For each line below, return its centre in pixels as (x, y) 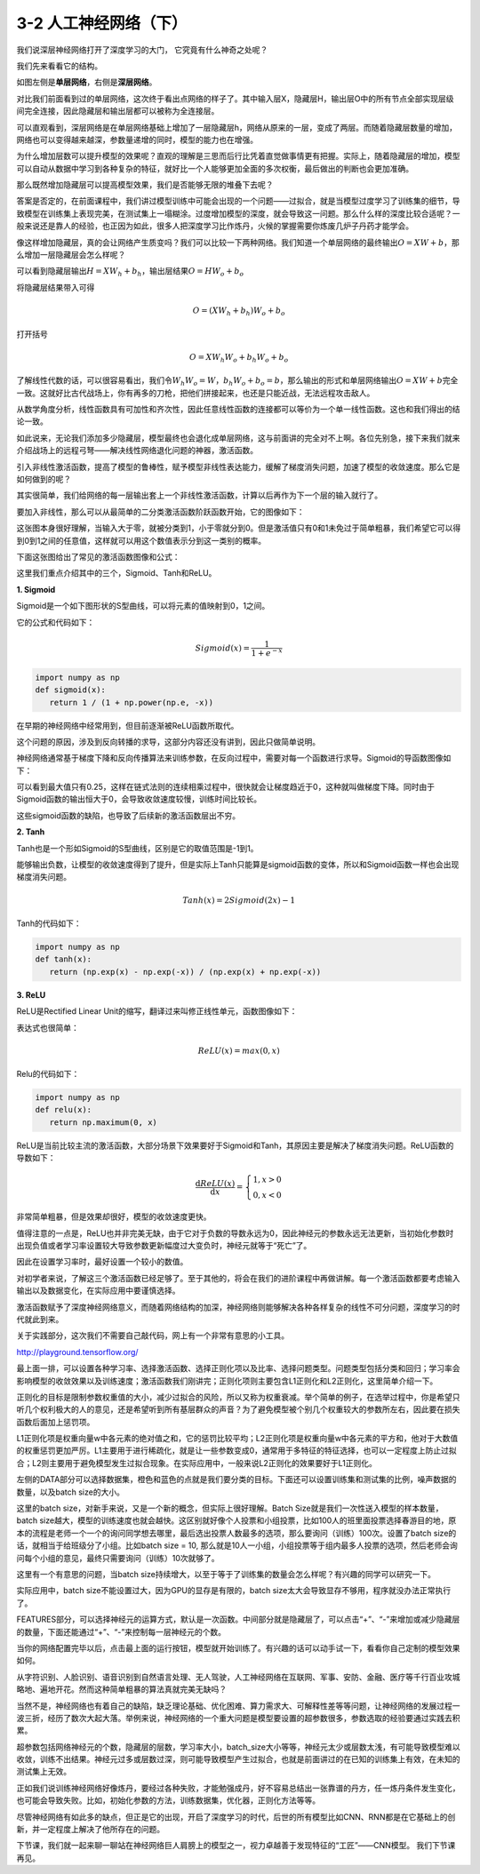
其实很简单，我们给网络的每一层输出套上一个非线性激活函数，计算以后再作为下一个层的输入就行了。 (199, 495)
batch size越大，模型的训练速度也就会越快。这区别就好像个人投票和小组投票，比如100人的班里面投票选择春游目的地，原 (236, 1520)
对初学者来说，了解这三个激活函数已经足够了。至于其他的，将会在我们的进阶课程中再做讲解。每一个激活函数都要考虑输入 (238, 1278)
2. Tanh (31, 832)
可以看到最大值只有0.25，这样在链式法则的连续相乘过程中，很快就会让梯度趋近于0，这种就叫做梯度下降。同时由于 (226, 787)
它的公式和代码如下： (56, 622)
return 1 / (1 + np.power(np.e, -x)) (131, 702)
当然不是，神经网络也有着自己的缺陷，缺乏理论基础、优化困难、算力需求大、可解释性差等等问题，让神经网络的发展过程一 (238, 1705)
